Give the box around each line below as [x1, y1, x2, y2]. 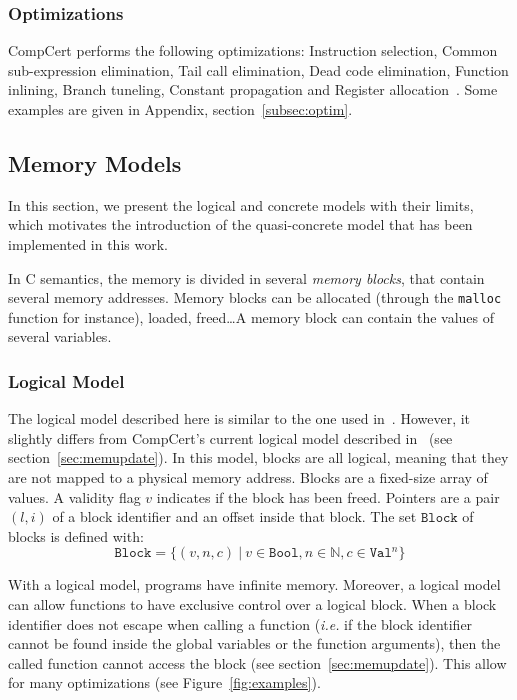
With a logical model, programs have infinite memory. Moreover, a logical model [8, 574, 501, 595]
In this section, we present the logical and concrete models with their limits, [8, 194, 474, 215]
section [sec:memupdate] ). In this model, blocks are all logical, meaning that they [8, 447, 509, 468]
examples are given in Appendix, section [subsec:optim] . [8, 99, 353, 119]
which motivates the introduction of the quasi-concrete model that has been [8, 214, 473, 235]
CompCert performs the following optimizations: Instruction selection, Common [8, 40, 498, 61]
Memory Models [8, 147, 182, 178]
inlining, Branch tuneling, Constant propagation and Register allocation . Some [8, 79, 498, 100]
